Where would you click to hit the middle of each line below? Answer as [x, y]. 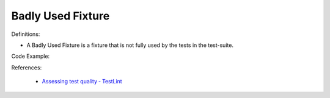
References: [27, 68]
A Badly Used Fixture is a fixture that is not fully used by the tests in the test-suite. [130, 45]
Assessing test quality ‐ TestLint [82, 82]
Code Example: [31, 56]
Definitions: [26, 34]
